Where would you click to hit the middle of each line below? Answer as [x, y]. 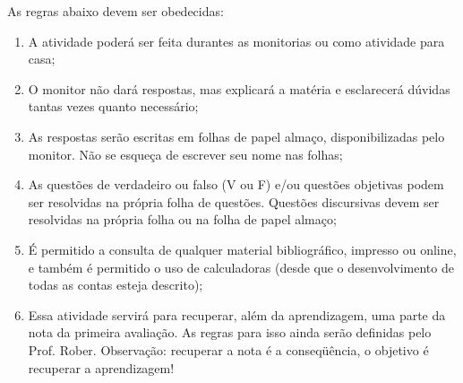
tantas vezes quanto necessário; [113, 106]
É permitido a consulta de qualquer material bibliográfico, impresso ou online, [242, 249]
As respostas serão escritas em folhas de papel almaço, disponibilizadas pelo [236, 136]
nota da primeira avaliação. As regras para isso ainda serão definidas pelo [230, 332]
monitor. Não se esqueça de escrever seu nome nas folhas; [185, 154]
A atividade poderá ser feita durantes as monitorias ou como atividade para [236, 41]
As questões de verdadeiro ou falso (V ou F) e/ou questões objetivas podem [236, 184]
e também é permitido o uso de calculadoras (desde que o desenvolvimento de [241, 267]
